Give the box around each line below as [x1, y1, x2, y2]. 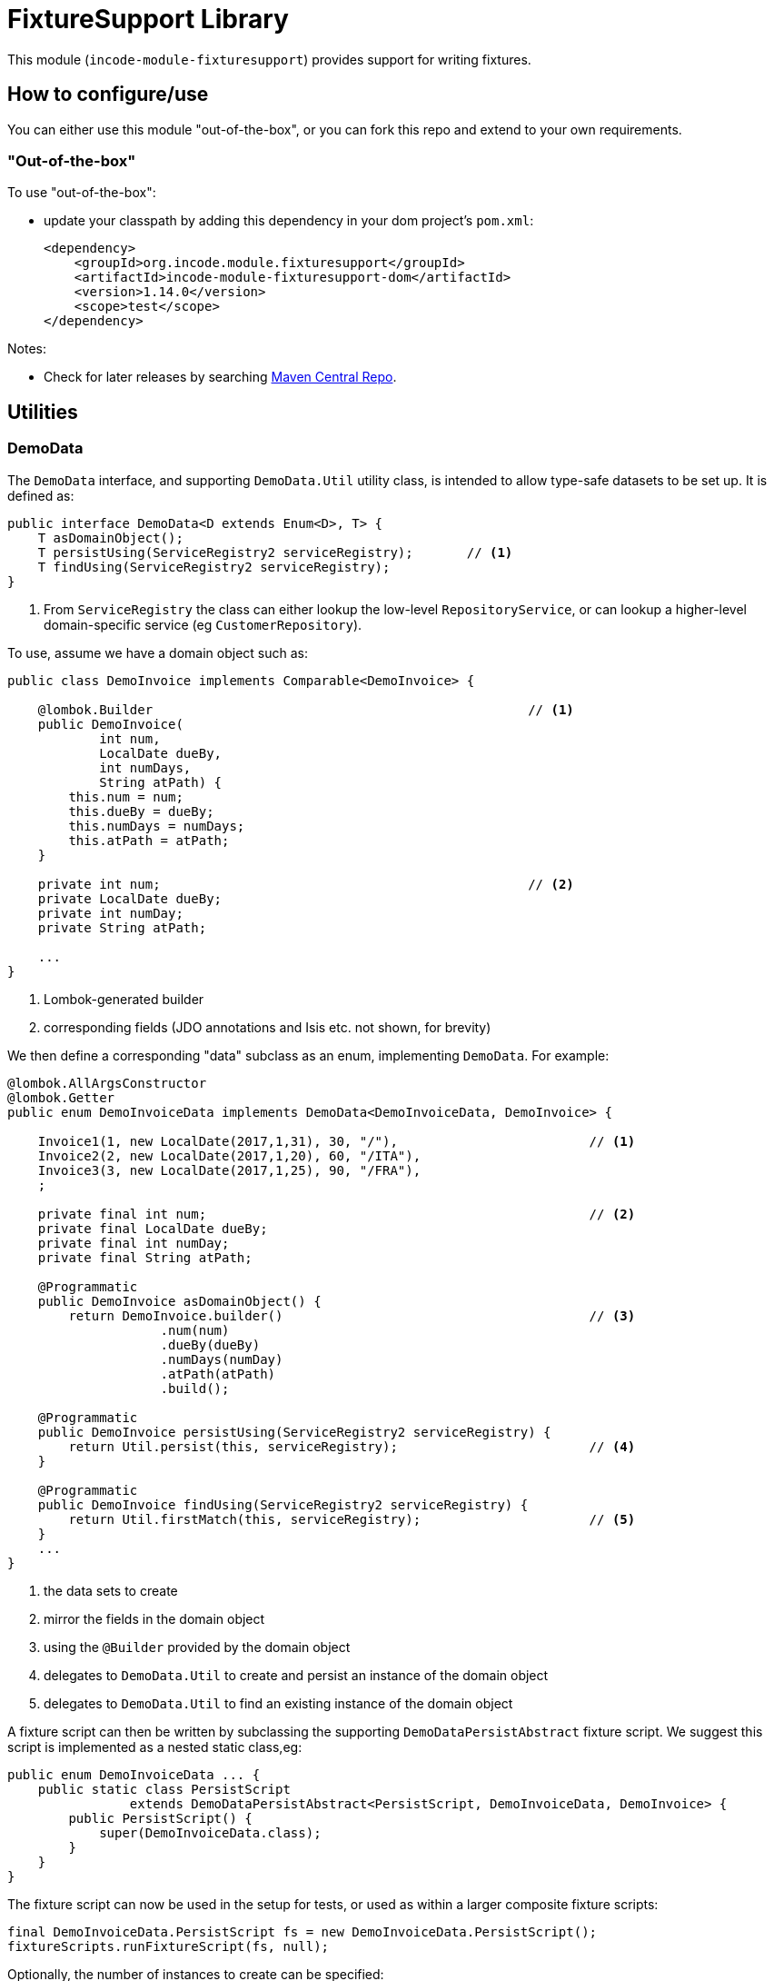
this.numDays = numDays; [68, 818, 245, 833]
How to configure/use [7, 83, 209, 106]
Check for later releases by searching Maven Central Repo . [44, 369, 397, 385]
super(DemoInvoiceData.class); [99, 1825, 322, 1840]
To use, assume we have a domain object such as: [7, 644, 308, 661]
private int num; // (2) [37, 876, 574, 891]
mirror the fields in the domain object [44, 1610, 265, 1627]
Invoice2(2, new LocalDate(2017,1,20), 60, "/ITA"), [37, 1148, 422, 1163]
